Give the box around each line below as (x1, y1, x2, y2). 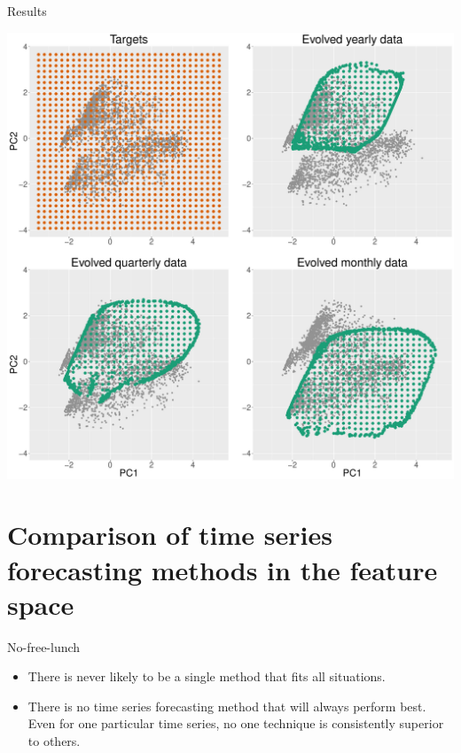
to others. (27, 732, 81, 750)
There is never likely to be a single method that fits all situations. (27, 667, 386, 686)
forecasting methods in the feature (7, 551, 438, 587)
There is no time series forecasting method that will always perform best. (27, 696, 426, 715)
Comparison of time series (7, 516, 332, 553)
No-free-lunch (7, 637, 81, 656)
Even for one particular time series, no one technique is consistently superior (27, 714, 444, 733)
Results (7, 2, 47, 19)
